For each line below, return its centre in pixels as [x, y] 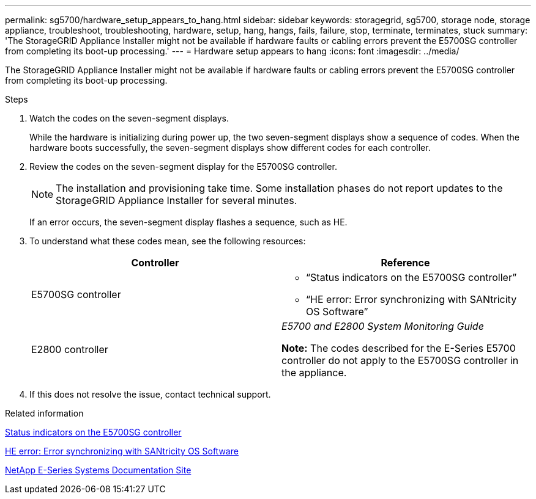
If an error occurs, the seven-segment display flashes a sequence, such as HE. [188, 222]
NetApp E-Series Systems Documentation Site [98, 470]
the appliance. [314, 373]
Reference [405, 263]
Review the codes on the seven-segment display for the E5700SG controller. [183, 166]
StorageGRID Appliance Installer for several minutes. [177, 200]
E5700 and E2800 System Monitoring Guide [383, 326]
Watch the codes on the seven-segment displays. [129, 118]
